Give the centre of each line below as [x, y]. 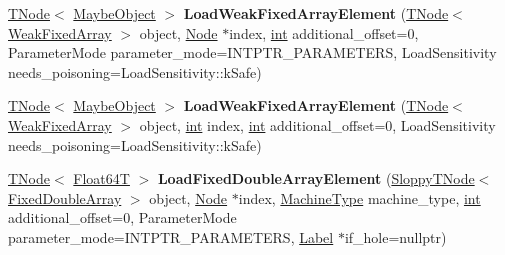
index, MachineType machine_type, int [359, 197]
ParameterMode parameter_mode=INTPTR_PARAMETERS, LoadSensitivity [252, 52]
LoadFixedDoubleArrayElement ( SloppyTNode [316, 178]
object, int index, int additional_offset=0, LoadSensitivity [317, 124]
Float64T [101, 178]
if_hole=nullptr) [395, 236]
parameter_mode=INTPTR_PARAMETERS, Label [171, 236]
